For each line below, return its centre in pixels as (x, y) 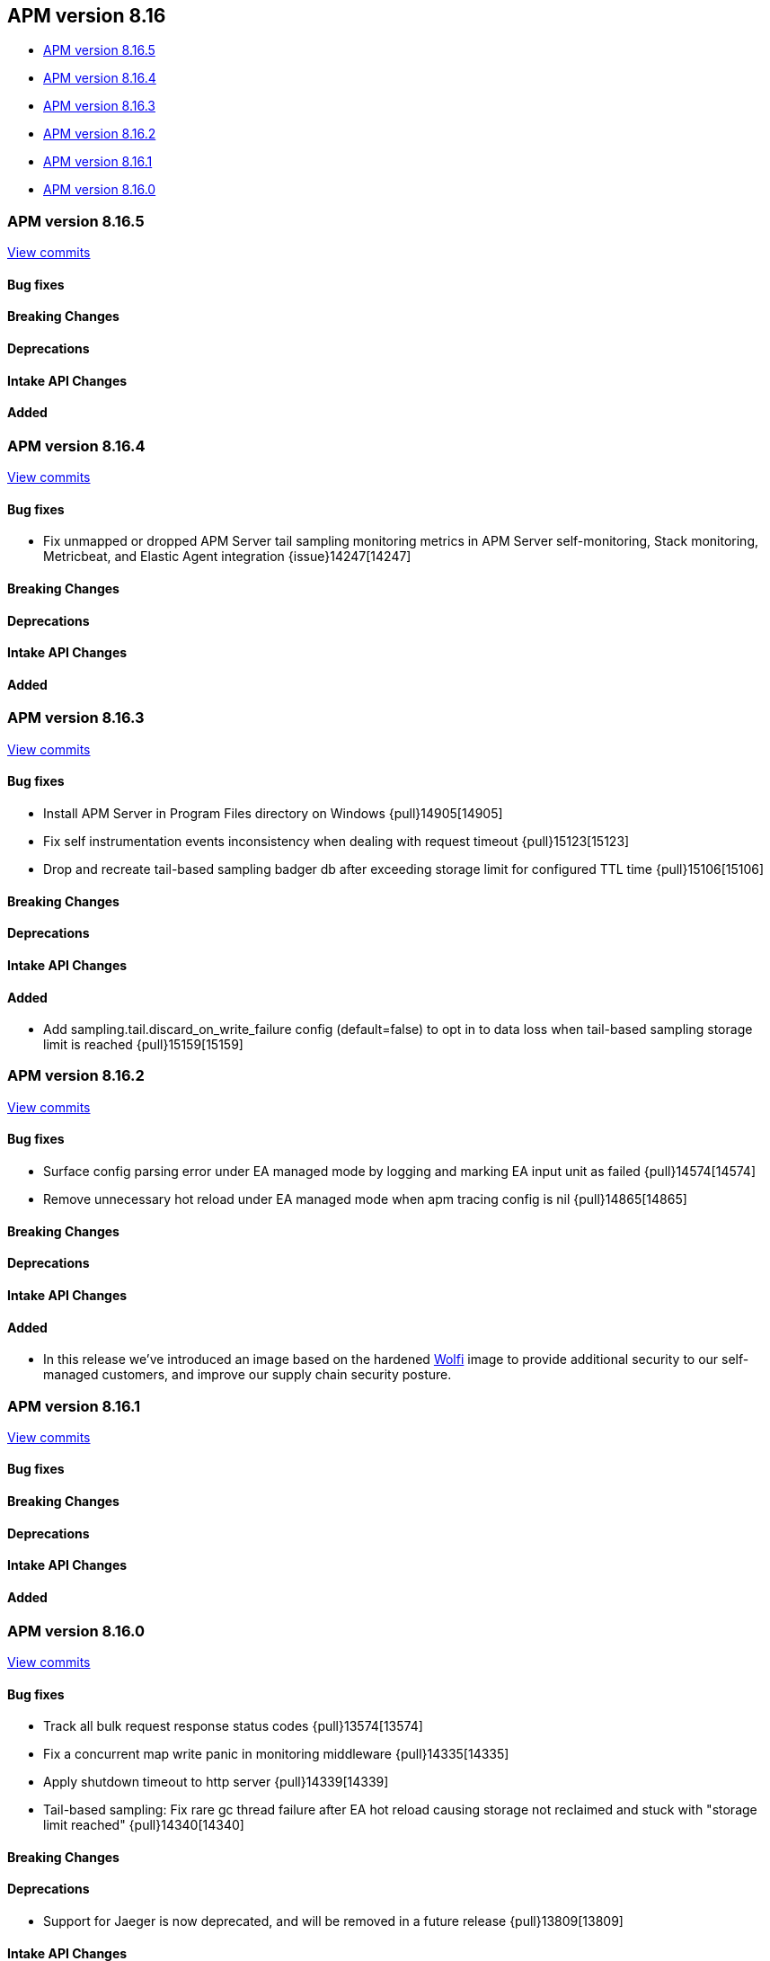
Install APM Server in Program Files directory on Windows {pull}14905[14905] (273, 814)
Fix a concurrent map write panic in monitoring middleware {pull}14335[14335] (276, 1754)
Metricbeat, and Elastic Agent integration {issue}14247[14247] (227, 557)
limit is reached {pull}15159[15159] (143, 1045)
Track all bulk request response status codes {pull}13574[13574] (233, 1726)
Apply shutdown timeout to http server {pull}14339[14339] (216, 1782)
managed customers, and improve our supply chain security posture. (248, 1375)
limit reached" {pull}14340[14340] (144, 1825)
